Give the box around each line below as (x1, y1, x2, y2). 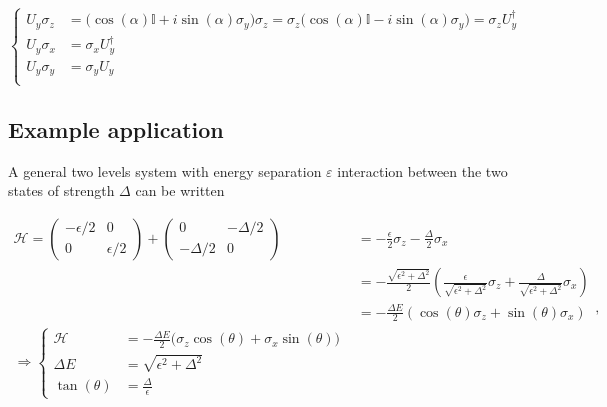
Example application (8, 113, 224, 144)
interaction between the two (337, 160, 508, 181)
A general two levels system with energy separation (8, 160, 322, 181)
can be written (135, 180, 225, 201)
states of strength (8, 180, 115, 201)
